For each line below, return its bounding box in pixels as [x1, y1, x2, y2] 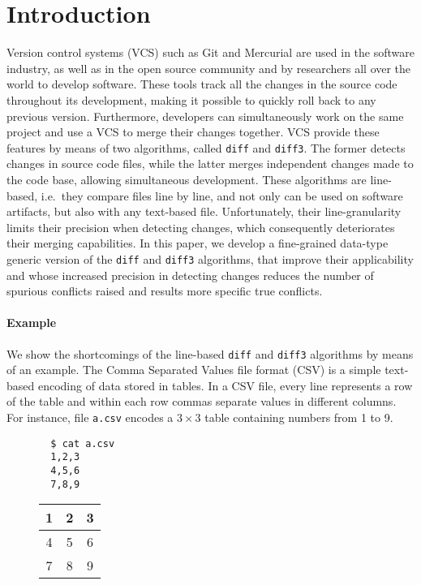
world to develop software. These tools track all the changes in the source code [6, 75, 397, 92]
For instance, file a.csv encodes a [6, 408, 174, 425]
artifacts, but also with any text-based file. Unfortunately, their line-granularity [6, 203, 402, 220]
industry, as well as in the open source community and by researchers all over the [6, 59, 411, 76]
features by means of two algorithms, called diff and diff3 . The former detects [6, 139, 406, 156]
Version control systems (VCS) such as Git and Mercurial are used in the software [6, 44, 415, 61]
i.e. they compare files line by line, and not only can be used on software [41, 187, 403, 204]
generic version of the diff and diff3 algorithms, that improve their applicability [6, 250, 414, 267]
